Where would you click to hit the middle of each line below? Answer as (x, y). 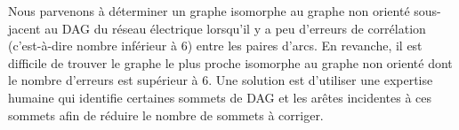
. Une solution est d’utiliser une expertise (321, 80)
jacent (24, 28)
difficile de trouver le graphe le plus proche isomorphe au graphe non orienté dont (230, 62)
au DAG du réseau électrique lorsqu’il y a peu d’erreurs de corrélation (235, 28)
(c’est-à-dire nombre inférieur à (93, 46)
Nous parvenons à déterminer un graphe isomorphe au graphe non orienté (209, 11)
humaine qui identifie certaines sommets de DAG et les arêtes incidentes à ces (220, 97)
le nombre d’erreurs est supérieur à (103, 80)
